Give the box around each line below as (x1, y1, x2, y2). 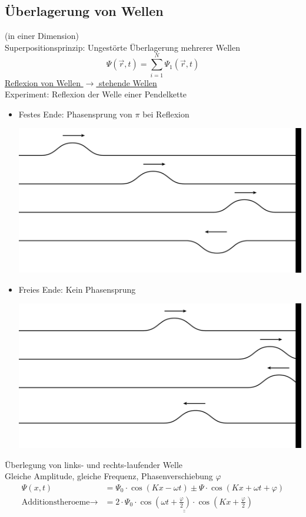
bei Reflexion (142, 107, 189, 120)
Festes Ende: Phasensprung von (18, 107, 132, 120)
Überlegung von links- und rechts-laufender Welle (5, 458, 183, 470)
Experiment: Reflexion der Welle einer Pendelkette (5, 88, 187, 100)
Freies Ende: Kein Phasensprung (18, 283, 136, 295)
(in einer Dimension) (5, 30, 79, 42)
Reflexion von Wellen (5, 76, 81, 89)
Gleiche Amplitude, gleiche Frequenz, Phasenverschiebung (5, 470, 213, 482)
